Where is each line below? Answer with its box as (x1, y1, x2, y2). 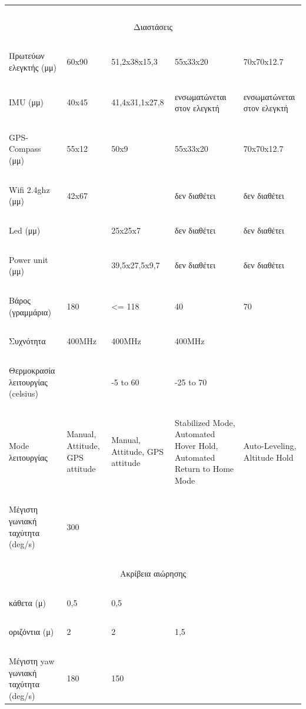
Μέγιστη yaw (9, 655, 55, 667)
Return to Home (174, 462, 234, 475)
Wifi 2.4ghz (9, 183, 50, 195)
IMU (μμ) (9, 96, 44, 108)
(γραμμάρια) (9, 305, 51, 318)
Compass (9, 142, 41, 155)
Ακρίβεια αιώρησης (119, 567, 187, 579)
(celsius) (9, 387, 38, 400)
